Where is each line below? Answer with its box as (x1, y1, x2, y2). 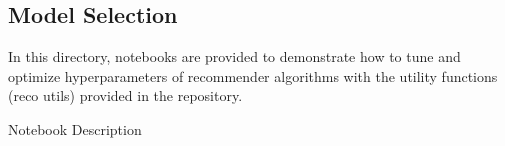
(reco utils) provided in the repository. (8, 85, 243, 106)
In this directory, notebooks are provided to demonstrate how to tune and (8, 46, 461, 67)
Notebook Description (8, 118, 142, 139)
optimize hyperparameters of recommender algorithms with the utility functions (8, 65, 498, 86)
